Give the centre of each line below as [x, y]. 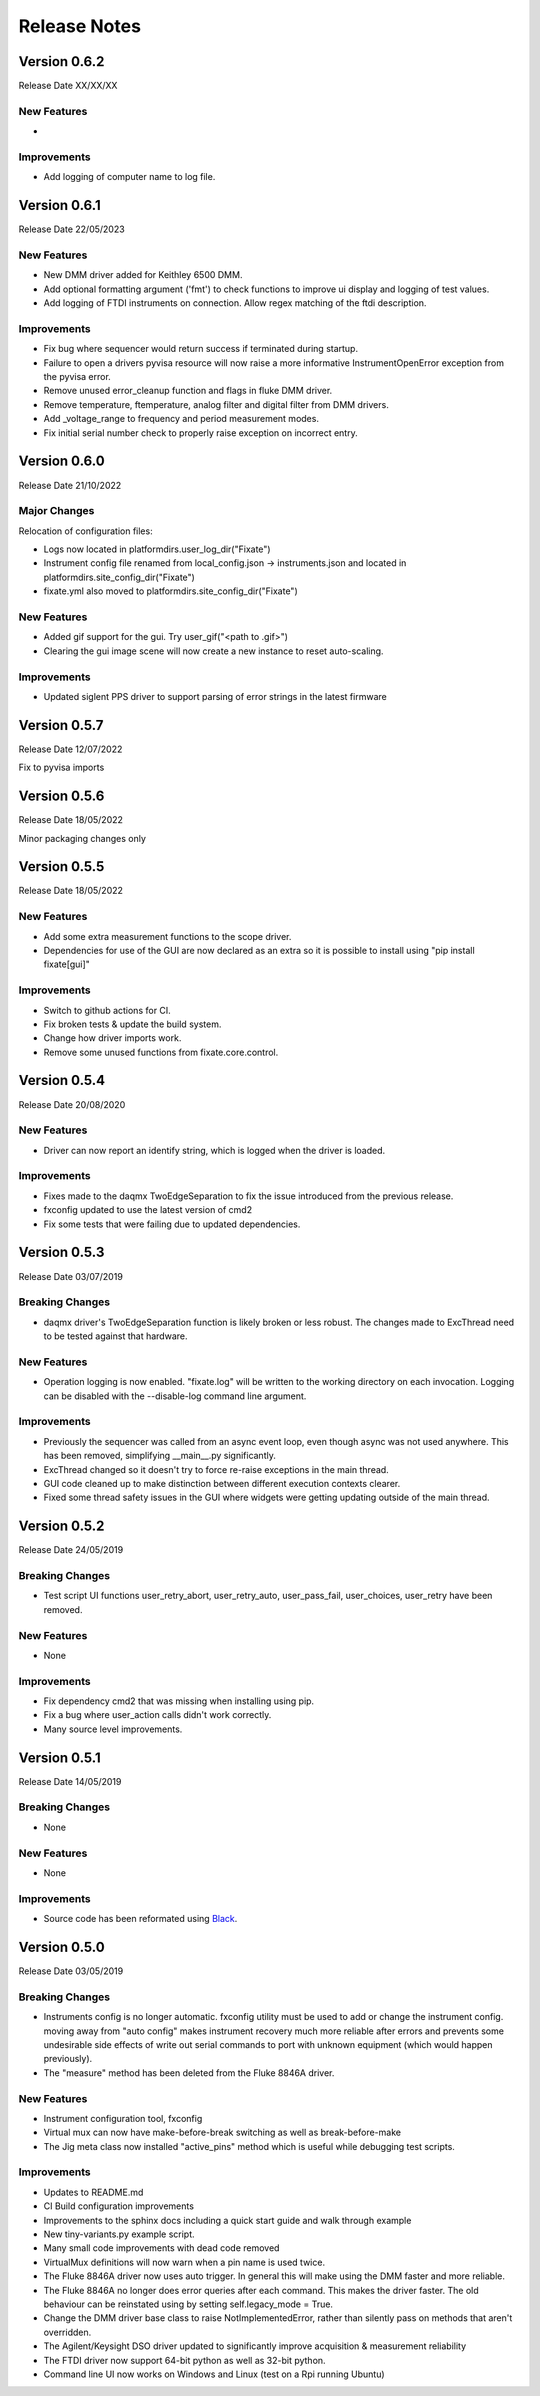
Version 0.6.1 [59, 205]
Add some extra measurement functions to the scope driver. [167, 936]
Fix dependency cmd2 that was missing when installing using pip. [179, 1701]
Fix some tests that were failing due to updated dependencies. [172, 1224]
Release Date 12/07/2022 [70, 749]
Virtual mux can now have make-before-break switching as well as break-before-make [222, 2132]
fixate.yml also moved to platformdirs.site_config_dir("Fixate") [171, 591]
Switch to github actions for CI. [107, 1010]
